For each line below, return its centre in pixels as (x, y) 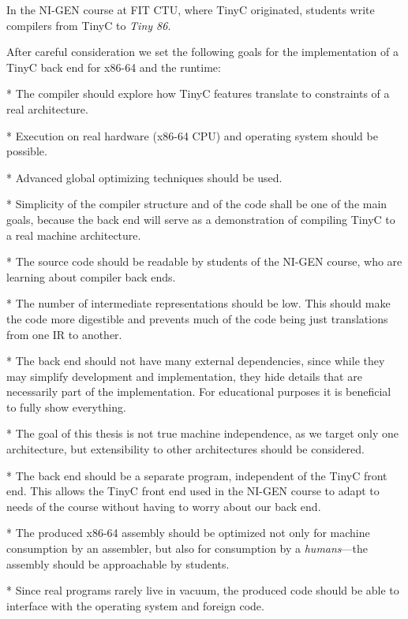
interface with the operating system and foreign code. (135, 605)
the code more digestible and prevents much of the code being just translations (197, 318)
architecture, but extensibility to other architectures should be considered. (186, 449)
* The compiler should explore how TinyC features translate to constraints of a (198, 93)
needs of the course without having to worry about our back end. (164, 506)
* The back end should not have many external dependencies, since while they (196, 361)
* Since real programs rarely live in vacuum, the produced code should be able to (203, 590)
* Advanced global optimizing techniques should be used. (144, 177)
